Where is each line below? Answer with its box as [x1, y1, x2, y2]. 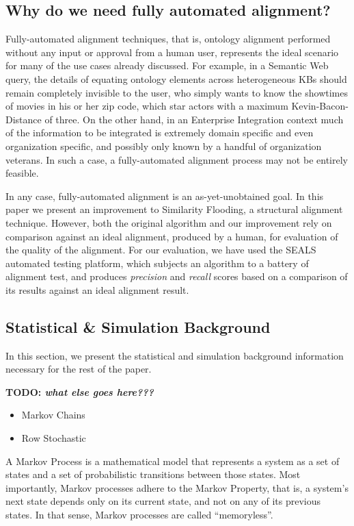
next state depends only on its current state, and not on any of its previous [5, 494, 321, 508]
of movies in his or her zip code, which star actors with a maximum [5, 99, 288, 113]
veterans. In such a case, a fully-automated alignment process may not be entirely [5, 152, 348, 166]
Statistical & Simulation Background [5, 316, 271, 337]
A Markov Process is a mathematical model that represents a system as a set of [5, 453, 340, 468]
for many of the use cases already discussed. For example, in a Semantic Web [5, 58, 329, 73]
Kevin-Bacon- [291, 99, 349, 113]
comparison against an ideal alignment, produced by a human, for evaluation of [5, 229, 338, 243]
